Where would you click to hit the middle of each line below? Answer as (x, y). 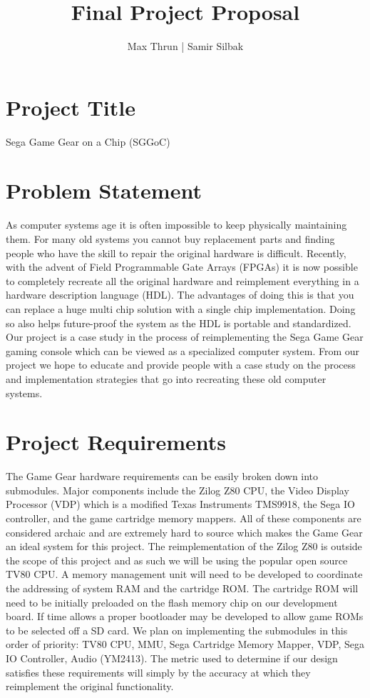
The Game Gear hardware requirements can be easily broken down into (162, 476)
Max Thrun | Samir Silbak (185, 46)
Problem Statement (104, 190)
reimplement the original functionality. (90, 686)
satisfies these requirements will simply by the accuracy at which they (158, 672)
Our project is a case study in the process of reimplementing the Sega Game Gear (185, 337)
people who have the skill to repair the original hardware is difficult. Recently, (176, 253)
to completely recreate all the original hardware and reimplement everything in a (183, 280)
